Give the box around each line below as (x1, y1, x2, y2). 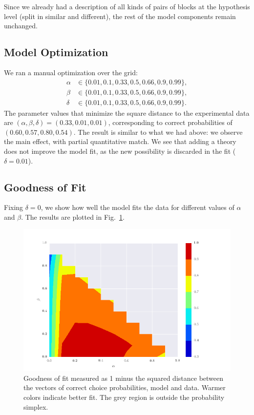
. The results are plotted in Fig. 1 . (21, 212, 125, 222)
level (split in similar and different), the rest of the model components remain (4, 11, 236, 21)
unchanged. (4, 21, 38, 31)
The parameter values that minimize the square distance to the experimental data (4, 107, 250, 118)
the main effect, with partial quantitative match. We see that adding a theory (4, 136, 236, 146)
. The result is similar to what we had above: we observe (73, 126, 243, 137)
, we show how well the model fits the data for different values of (41, 202, 234, 212)
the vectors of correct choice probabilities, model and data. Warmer (23, 382, 226, 393)
